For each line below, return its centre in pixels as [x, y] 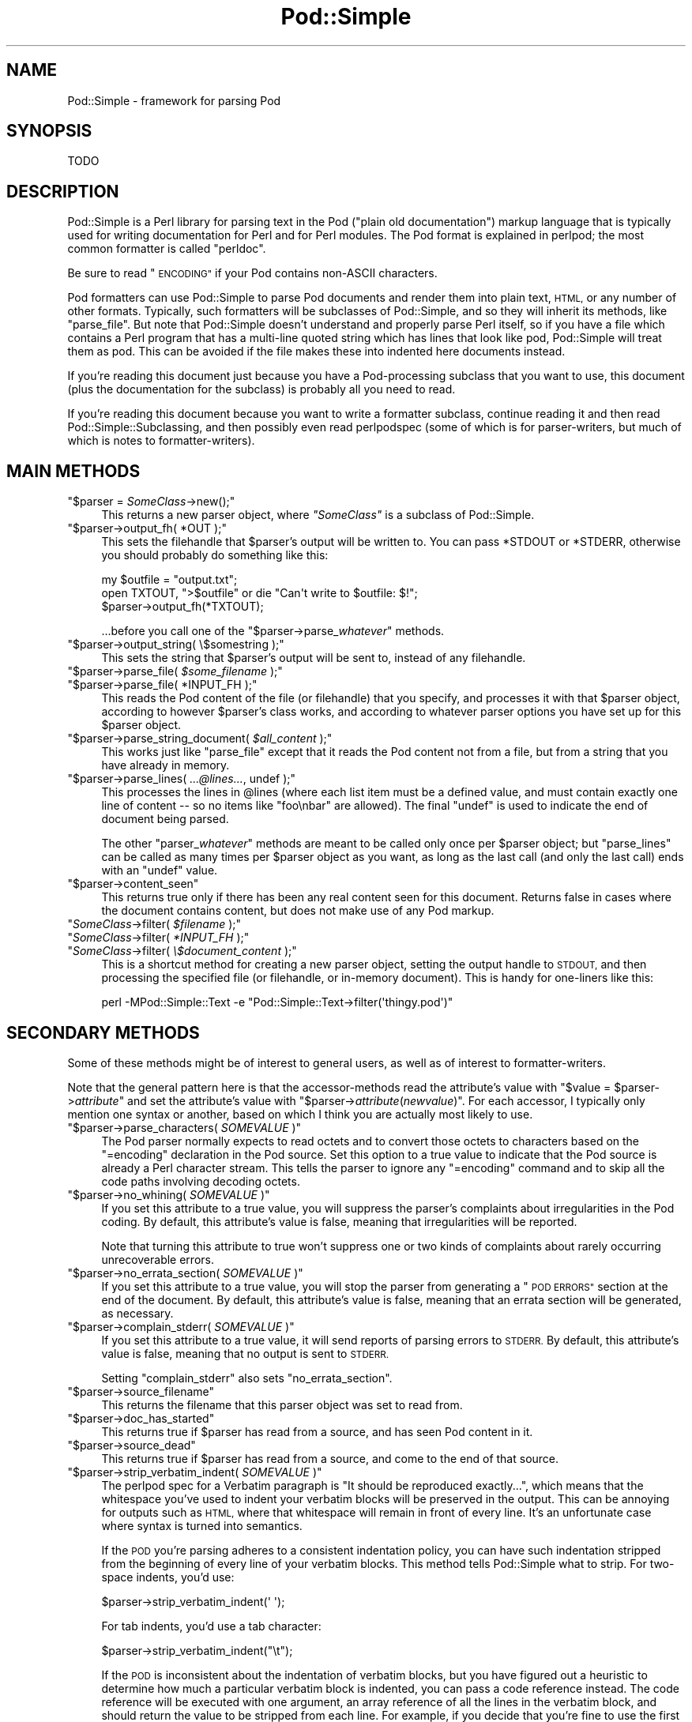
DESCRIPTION [63, 191]
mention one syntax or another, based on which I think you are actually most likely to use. [300, 1114]
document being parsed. [165, 819]
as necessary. [137, 1313]
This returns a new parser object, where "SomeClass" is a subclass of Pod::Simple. [318, 515]
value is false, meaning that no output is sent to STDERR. [245, 1353]
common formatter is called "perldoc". [167, 249]
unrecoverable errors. [158, 1259]
